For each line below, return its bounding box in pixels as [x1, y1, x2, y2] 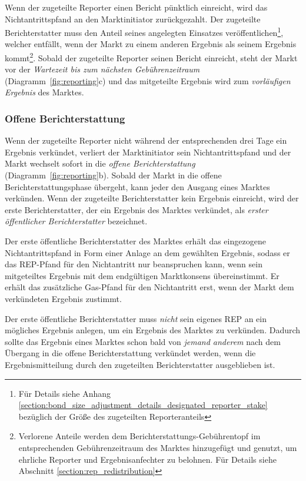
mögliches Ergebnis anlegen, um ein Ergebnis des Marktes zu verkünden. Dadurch [5, 324, 301, 336]
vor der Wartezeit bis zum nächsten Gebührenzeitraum [5, 63, 200, 75]
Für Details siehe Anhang [18, 387, 111, 399]
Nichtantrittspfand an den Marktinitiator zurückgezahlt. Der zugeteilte [5, 12, 261, 25]
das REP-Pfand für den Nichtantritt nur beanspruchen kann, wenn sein [5, 258, 262, 270]
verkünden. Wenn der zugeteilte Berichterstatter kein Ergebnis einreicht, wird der [5, 192, 299, 204]
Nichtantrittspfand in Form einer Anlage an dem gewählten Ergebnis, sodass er [5, 246, 290, 258]
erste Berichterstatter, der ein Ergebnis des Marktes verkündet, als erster [5, 203, 268, 215]
